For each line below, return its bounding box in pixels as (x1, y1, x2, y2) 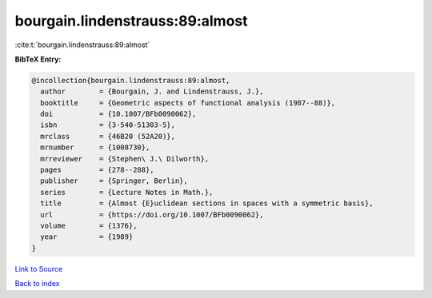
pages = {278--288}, (40, 165, 155, 175)
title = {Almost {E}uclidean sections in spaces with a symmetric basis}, (40, 199, 374, 208)
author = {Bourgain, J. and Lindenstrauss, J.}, (40, 87, 264, 96)
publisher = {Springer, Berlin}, (40, 177, 188, 185)
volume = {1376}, (40, 221, 138, 230)
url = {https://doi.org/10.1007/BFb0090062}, (40, 210, 264, 219)
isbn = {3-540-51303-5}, (40, 121, 176, 129)
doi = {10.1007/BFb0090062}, (40, 109, 197, 119)
